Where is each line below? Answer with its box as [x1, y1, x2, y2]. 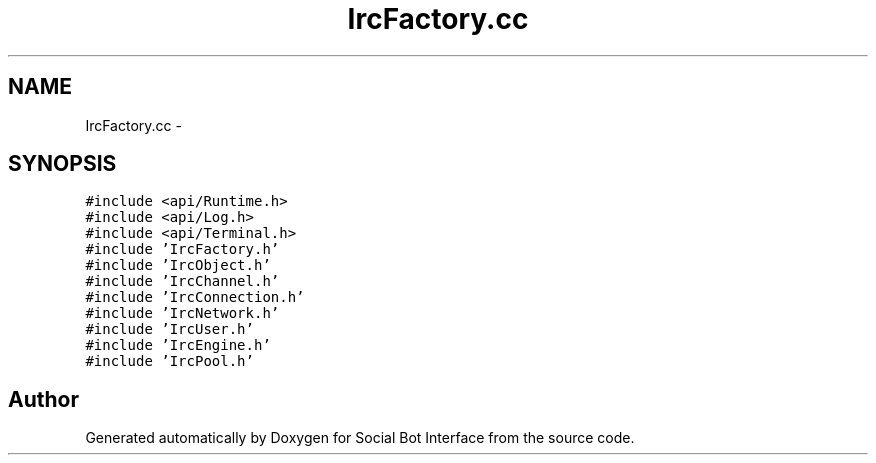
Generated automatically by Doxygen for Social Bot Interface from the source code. [85, 429, 635, 447]
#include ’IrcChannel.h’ [85, 273, 280, 290]
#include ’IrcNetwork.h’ [85, 305, 280, 322]
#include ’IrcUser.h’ [85, 321, 254, 338]
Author [8, 386, 79, 412]
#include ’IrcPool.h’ [85, 353, 254, 370]
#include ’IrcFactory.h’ [85, 241, 280, 258]
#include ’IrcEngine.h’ [85, 337, 271, 354]
